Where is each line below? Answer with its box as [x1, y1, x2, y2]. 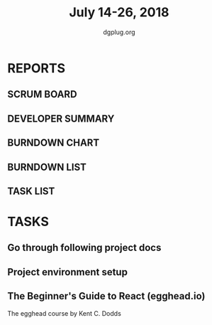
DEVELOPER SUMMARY [7, 112, 115, 124]
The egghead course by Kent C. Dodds [7, 309, 122, 317]
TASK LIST [7, 185, 55, 197]
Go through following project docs [7, 242, 162, 254]
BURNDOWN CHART [7, 137, 100, 149]
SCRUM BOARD [7, 88, 77, 100]
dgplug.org [102, 28, 136, 36]
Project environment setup [7, 266, 128, 278]
